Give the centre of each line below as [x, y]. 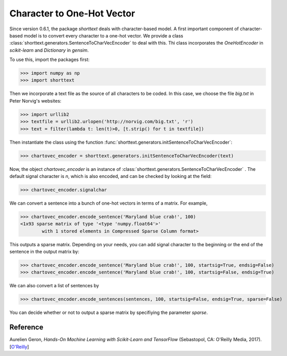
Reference [26, 328]
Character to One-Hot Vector [72, 13]
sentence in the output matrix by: [44, 252]
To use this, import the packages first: [49, 60]
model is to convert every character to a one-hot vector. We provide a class [104, 35]
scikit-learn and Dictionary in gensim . [49, 50]
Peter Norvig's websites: [35, 101]
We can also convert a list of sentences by [54, 286]
